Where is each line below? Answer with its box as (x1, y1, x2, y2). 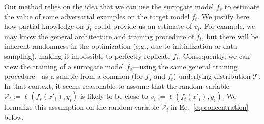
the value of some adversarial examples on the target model (4, 11, 190, 21)
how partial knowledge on (4, 21, 84, 32)
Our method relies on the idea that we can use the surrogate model (4, 1, 214, 11)
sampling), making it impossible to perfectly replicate (4, 50, 171, 61)
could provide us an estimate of (94, 21, 192, 32)
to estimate (224, 1, 260, 11)
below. (4, 111, 24, 122)
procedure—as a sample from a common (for (4, 71, 143, 81)
